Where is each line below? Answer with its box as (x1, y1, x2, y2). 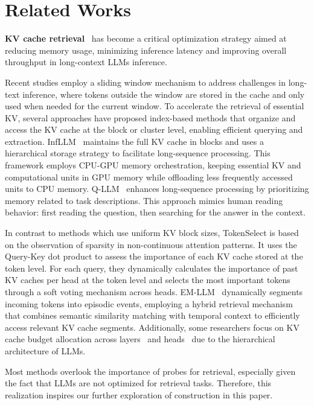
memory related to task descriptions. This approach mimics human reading (5, 194, 283, 206)
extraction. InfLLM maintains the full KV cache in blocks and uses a (5, 135, 264, 147)
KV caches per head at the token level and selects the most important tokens (5, 273, 290, 286)
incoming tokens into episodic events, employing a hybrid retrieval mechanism (5, 297, 293, 310)
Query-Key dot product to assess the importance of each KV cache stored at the (5, 250, 303, 263)
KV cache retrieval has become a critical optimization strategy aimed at (5, 32, 287, 45)
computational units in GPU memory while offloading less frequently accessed (5, 170, 293, 183)
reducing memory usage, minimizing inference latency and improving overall (5, 43, 287, 56)
